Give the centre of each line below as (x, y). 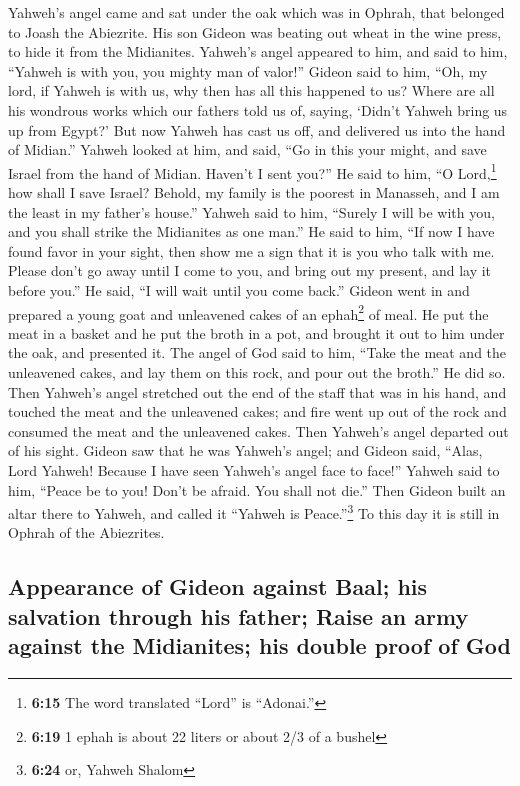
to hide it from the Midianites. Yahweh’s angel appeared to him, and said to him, (258, 51)
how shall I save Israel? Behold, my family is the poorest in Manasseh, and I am (254, 192)
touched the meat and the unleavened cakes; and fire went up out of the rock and (257, 411)
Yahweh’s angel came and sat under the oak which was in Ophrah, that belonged (256, 12)
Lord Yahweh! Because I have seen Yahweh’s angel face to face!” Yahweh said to (254, 469)
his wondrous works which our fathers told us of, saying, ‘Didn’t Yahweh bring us (258, 109)
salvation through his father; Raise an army (238, 615)
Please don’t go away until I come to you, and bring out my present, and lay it (250, 270)
